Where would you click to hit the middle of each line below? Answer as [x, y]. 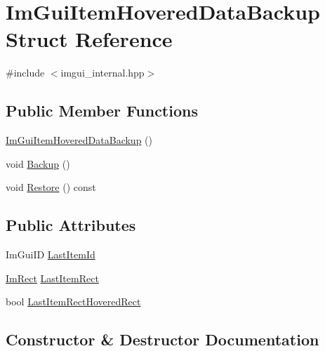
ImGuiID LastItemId [51, 254]
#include [25, 73]
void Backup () [38, 163]
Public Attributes [71, 225]
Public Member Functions [102, 111]
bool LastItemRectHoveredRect [73, 302]
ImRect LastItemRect [52, 278]
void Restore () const [51, 187]
